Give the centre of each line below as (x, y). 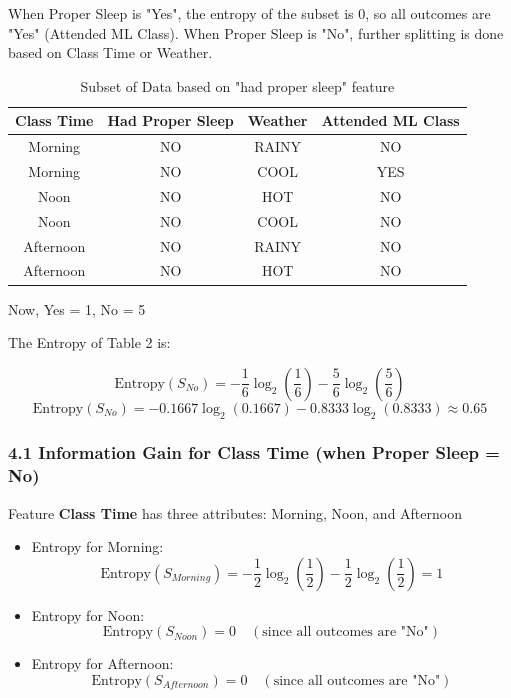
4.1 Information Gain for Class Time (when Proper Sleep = (254, 452)
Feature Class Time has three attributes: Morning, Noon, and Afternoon (235, 512)
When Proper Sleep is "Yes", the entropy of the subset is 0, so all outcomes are (249, 13)
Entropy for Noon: (88, 614)
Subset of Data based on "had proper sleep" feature (237, 85)
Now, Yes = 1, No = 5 (77, 308)
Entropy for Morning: (97, 546)
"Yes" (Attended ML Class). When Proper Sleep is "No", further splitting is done (256, 32)
